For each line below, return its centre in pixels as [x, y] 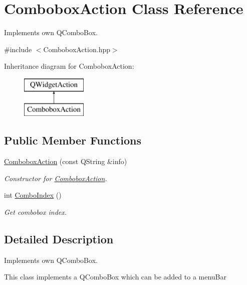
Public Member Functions [73, 140]
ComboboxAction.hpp [77, 49]
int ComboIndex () [33, 195]
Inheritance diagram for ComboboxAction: [69, 66]
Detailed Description [59, 239]
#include [18, 49]
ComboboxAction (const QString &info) [66, 161]
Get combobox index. [36, 212]
